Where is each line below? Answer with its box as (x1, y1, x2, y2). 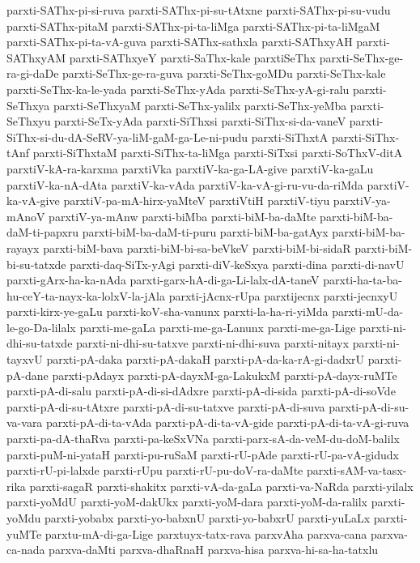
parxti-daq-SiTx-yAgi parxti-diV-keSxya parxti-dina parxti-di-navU (70, 255, 405, 272)
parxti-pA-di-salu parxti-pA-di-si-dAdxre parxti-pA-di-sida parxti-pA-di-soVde (6, 382, 396, 399)
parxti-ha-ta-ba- (323, 271, 402, 288)
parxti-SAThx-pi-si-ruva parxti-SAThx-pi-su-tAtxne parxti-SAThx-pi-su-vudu (6, 2, 391, 18)
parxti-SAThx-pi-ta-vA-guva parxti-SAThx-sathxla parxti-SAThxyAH (6, 33, 353, 50)
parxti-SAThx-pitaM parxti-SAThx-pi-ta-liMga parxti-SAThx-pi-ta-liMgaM (6, 17, 380, 34)
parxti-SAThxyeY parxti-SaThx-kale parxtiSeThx (69, 49, 316, 66)
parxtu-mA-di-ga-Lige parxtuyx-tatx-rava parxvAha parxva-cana (45, 525, 367, 542)
